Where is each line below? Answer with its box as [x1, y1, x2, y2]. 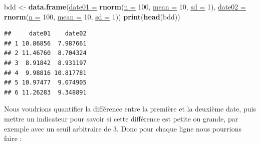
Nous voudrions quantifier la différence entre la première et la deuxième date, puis [4, 103, 256, 114]
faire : [4, 133, 22, 143]
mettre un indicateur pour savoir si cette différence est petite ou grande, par [4, 113, 238, 123]
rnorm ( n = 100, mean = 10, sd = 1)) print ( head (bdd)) [4, 11, 180, 21]
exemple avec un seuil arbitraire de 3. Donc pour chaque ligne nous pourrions [4, 123, 241, 133]
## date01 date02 [4, 30, 87, 37]
